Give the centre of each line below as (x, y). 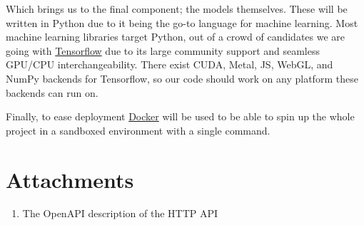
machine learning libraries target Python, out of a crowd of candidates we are (176, 37)
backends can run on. (52, 92)
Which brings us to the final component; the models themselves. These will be (177, 9)
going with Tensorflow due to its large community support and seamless (163, 50)
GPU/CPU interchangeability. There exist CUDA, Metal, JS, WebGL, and (170, 64)
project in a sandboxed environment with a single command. (138, 130)
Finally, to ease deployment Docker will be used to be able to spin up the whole (180, 116)
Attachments (70, 179)
